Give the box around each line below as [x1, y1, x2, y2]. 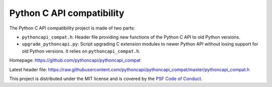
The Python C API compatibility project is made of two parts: [9, 25, 135, 31]
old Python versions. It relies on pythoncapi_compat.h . [22, 48, 141, 54]
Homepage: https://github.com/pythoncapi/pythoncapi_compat [9, 57, 141, 63]
